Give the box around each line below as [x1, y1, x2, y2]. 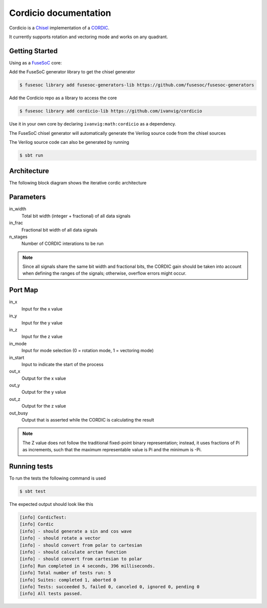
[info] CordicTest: [19, 515, 67, 520]
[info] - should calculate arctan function [19, 549, 127, 555]
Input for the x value [21, 305, 63, 312]
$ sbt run [19, 152, 44, 158]
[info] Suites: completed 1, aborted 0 [19, 577, 116, 583]
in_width [9, 206, 27, 212]
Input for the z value [21, 334, 63, 340]
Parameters [9, 193, 46, 201]
